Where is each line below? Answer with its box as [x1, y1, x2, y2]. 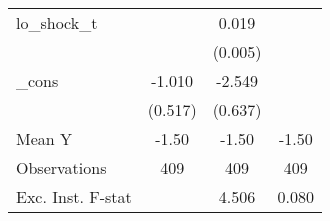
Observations [16, 156, 107, 179]
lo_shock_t [16, 11, 98, 34]
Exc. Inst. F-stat [16, 185, 132, 208]
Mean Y [16, 127, 73, 150]
